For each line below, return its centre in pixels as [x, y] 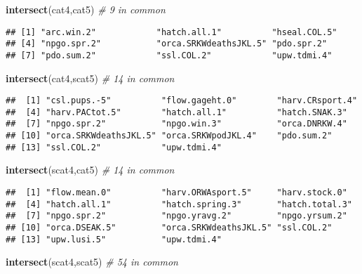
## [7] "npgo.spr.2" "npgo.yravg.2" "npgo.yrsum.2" [176, 216]
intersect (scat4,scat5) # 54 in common [92, 262]
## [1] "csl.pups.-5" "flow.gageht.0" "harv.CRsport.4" [182, 101]
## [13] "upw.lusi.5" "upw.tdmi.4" [114, 239]
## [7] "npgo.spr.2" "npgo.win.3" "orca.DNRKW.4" [176, 124]
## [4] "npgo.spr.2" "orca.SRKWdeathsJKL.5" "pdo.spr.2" [167, 44]
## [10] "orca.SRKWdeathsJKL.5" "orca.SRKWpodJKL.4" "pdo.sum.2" [169, 136]
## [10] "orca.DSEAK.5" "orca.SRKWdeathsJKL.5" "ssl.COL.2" [169, 228]
